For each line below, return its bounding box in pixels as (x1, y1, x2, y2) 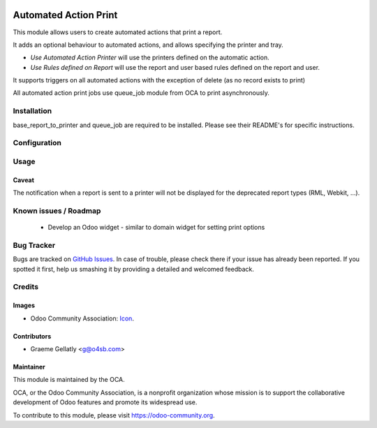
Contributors (13, 332, 52, 340)
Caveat (13, 175, 35, 184)
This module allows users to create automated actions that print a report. (13, 28, 223, 36)
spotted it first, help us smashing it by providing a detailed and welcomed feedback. (13, 265, 254, 273)
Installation (13, 106, 52, 116)
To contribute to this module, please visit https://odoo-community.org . (13, 411, 216, 419)
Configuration (13, 138, 62, 148)
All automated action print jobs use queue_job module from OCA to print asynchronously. (13, 89, 270, 97)
